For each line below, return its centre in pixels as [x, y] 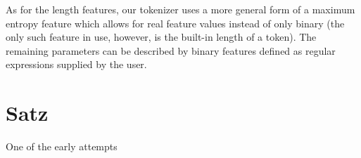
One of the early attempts [62, 146]
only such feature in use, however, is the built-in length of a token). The [161, 37]
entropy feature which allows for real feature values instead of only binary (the [175, 23]
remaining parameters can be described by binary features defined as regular [171, 50]
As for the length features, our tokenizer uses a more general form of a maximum [180, 9]
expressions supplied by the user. [76, 64]
